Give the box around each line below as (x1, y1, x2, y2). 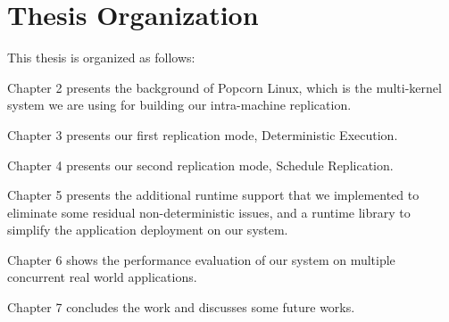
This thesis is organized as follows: (7, 48, 195, 67)
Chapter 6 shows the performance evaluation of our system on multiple (7, 250, 395, 268)
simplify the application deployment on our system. (7, 220, 288, 239)
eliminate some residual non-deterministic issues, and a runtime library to (7, 202, 411, 221)
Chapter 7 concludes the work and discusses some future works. (7, 298, 355, 317)
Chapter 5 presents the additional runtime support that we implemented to (7, 186, 420, 204)
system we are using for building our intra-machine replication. (7, 95, 352, 114)
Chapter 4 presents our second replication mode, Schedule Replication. (7, 155, 394, 174)
